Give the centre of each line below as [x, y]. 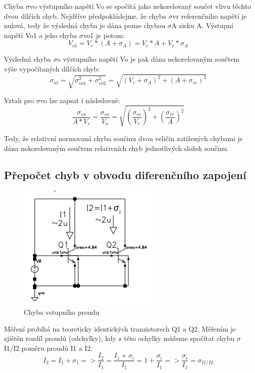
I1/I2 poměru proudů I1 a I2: [48, 348]
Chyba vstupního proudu [62, 312]
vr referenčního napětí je [210, 16]
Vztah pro [19, 100]
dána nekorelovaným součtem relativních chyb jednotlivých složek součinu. [116, 148]
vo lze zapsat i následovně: [80, 100]
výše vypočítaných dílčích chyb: [52, 68]
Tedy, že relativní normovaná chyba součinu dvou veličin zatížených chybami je [124, 138]
